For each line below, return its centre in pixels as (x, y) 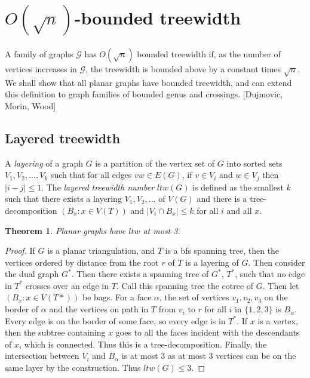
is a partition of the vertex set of (155, 163)
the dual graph (32, 274)
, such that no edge (270, 274)
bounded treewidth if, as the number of (209, 53)
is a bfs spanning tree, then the (222, 251)
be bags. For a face (117, 297)
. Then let (281, 285)
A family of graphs (39, 53)
